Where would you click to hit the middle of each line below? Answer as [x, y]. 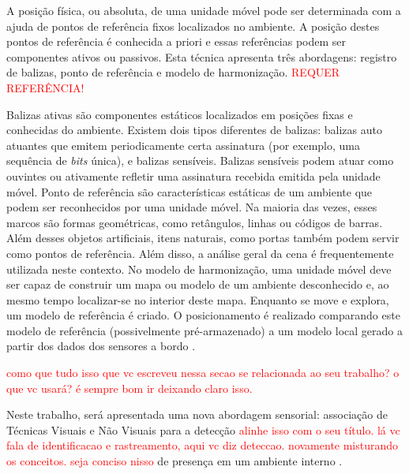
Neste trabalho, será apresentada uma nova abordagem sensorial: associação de [197, 414]
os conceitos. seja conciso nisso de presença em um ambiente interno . [174, 461]
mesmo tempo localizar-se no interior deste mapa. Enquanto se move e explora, [198, 299]
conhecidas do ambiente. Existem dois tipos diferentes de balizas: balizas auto [194, 130]
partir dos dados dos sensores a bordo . [101, 346]
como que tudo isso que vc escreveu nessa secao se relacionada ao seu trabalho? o [203, 373]
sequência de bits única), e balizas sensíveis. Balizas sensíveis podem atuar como [200, 160]
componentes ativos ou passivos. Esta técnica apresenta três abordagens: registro [202, 56]
